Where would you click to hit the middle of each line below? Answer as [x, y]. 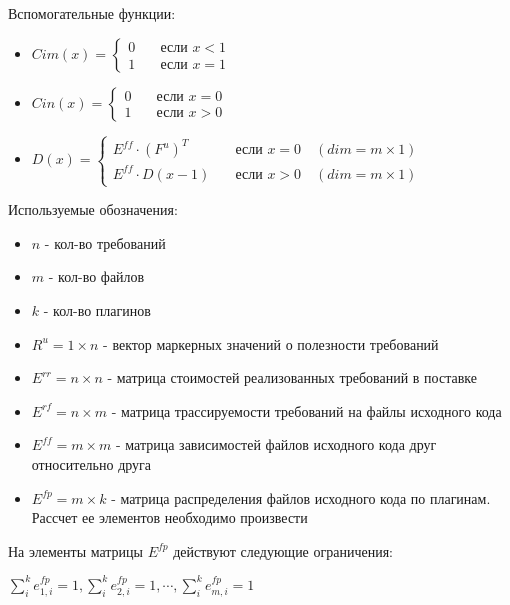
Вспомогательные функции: [92, 13]
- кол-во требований [105, 242]
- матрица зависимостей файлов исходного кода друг [276, 444]
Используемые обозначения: [93, 209]
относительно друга [91, 463]
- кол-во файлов [96, 276]
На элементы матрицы [75, 550]
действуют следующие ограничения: [283, 550]
